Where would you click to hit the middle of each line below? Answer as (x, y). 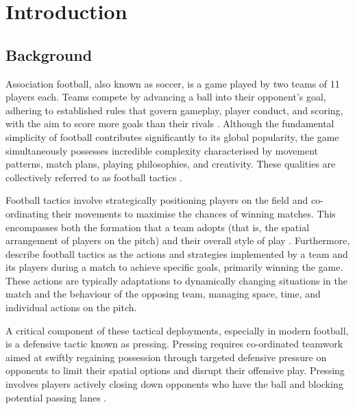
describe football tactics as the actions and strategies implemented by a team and (177, 253)
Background (49, 54)
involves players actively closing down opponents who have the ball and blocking (174, 384)
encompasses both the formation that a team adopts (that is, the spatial (158, 227)
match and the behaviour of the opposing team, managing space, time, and (163, 294)
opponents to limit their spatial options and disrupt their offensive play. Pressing (175, 370)
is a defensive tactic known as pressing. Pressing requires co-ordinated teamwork (174, 344)
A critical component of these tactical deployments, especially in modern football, (177, 330)
